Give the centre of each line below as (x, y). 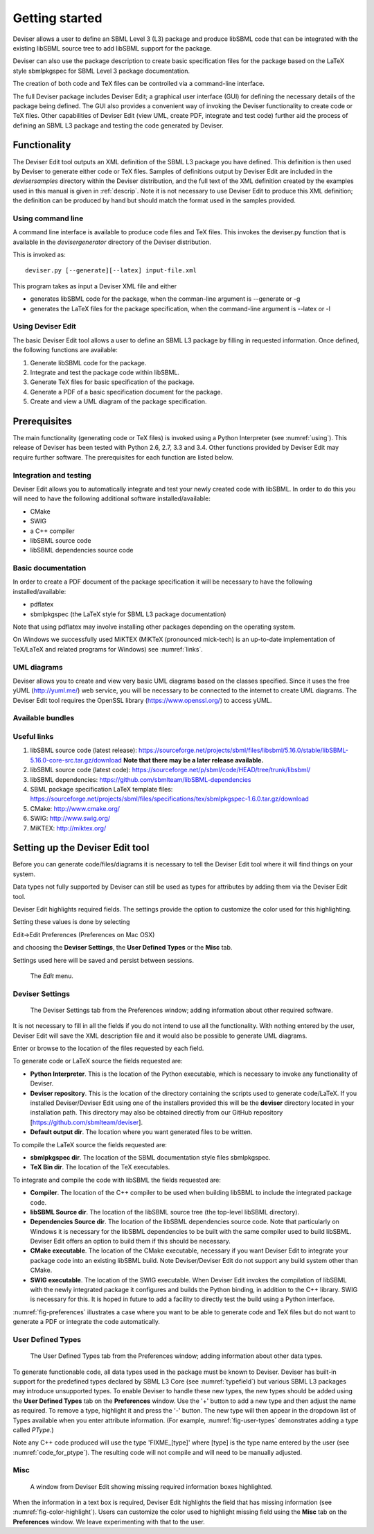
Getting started (57, 18)
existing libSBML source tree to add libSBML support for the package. (113, 48)
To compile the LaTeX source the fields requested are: (90, 1144)
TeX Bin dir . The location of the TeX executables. (100, 1167)
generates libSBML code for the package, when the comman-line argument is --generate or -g (165, 299)
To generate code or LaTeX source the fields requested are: (98, 1061)
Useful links (33, 737)
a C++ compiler (52, 531)
